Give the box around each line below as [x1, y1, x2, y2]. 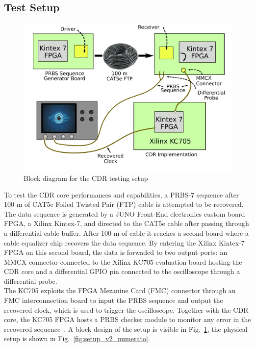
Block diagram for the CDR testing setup [24, 173, 148, 183]
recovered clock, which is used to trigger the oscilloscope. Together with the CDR [4, 304, 249, 315]
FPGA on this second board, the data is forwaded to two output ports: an [4, 247, 228, 257]
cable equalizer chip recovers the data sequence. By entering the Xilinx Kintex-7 [4, 237, 245, 248]
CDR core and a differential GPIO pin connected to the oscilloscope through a [4, 266, 240, 276]
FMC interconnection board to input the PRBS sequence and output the [4, 295, 223, 305]
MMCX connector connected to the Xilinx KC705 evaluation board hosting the [4, 256, 242, 267]
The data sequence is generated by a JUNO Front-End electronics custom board [4, 208, 245, 219]
